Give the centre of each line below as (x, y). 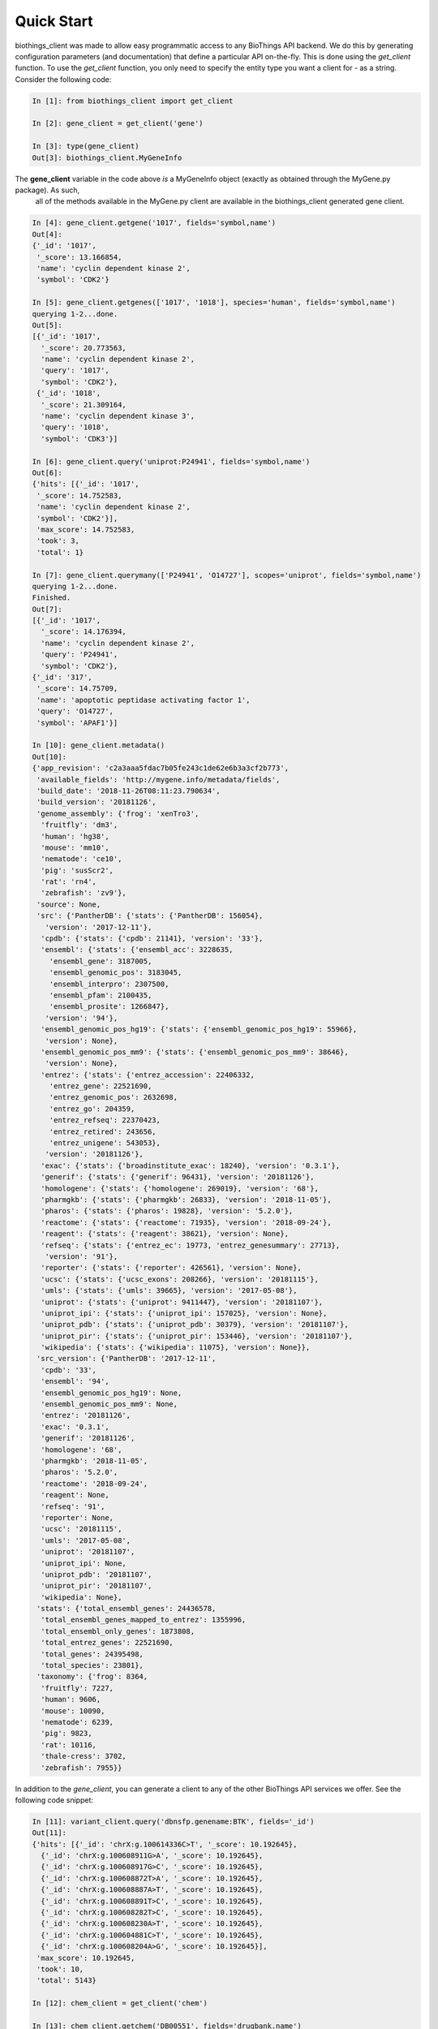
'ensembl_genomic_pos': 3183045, (116, 973)
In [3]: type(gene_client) (86, 146)
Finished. (52, 598)
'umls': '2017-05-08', (86, 1540)
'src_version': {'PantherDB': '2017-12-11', (127, 1359)
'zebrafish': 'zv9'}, (84, 893)
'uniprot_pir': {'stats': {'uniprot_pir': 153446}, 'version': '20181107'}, (197, 1336)
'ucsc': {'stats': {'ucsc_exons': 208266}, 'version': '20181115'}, (180, 1279)
